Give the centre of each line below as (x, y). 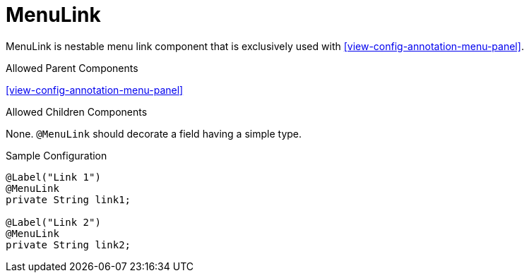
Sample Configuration (57, 155)
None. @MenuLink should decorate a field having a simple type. (154, 133)
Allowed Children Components (77, 111)
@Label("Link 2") (53, 222)
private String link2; (69, 244)
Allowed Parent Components (72, 68)
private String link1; (69, 199)
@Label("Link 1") (53, 177)
